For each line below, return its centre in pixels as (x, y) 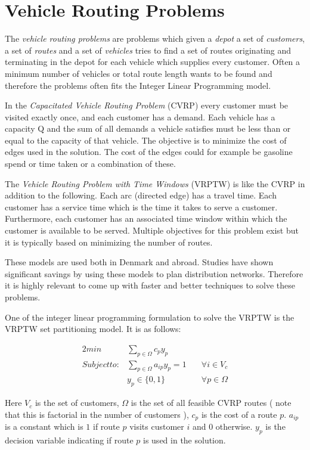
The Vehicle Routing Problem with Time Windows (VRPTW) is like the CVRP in (155, 183)
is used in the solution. (185, 440)
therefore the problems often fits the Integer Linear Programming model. (138, 85)
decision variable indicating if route (69, 440)
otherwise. (234, 426)
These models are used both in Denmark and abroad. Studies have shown (139, 262)
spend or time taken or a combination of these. (90, 164)
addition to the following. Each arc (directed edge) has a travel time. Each (141, 195)
